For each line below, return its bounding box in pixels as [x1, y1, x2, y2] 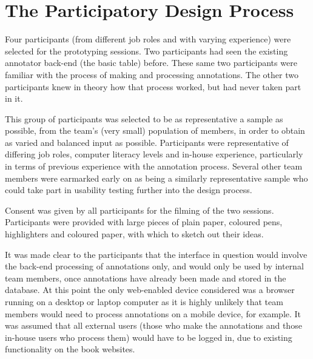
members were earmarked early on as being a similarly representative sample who [5, 171, 308, 184]
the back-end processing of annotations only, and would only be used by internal [5, 260, 304, 272]
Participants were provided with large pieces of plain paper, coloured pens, [5, 216, 283, 228]
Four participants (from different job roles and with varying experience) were [5, 33, 291, 45]
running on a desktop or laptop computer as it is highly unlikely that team [5, 295, 283, 308]
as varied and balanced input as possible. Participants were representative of [5, 136, 289, 148]
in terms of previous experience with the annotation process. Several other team [5, 160, 303, 173]
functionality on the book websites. [5, 343, 135, 355]
